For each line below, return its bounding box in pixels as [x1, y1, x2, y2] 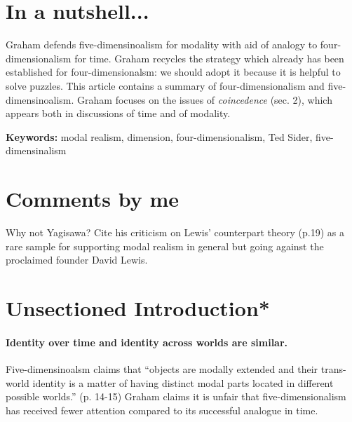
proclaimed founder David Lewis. [6, 252, 148, 267]
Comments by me [6, 184, 180, 213]
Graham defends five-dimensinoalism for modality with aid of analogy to [6, 37, 318, 52]
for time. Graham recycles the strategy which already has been [74, 50, 344, 65]
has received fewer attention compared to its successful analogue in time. [6, 402, 318, 417]
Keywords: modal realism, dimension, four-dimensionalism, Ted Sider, [6, 129, 313, 144]
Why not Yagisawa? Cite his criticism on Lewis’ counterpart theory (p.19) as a [6, 225, 344, 239]
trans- [320, 361, 346, 376]
